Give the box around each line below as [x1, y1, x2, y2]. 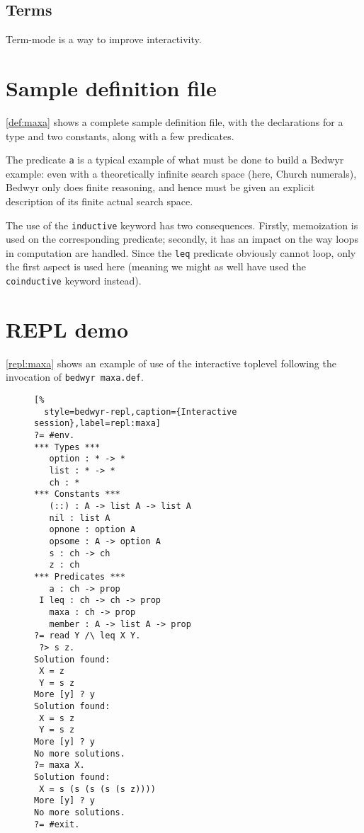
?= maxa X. [34, 760, 85, 771]
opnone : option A [49, 524, 136, 535]
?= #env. [34, 430, 75, 441]
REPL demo [6, 314, 129, 343]
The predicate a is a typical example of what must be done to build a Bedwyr [6, 152, 344, 167]
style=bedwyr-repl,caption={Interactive [44, 406, 237, 417]
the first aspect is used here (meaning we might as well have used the [6, 259, 306, 274]
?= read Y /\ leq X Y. [34, 631, 141, 641]
